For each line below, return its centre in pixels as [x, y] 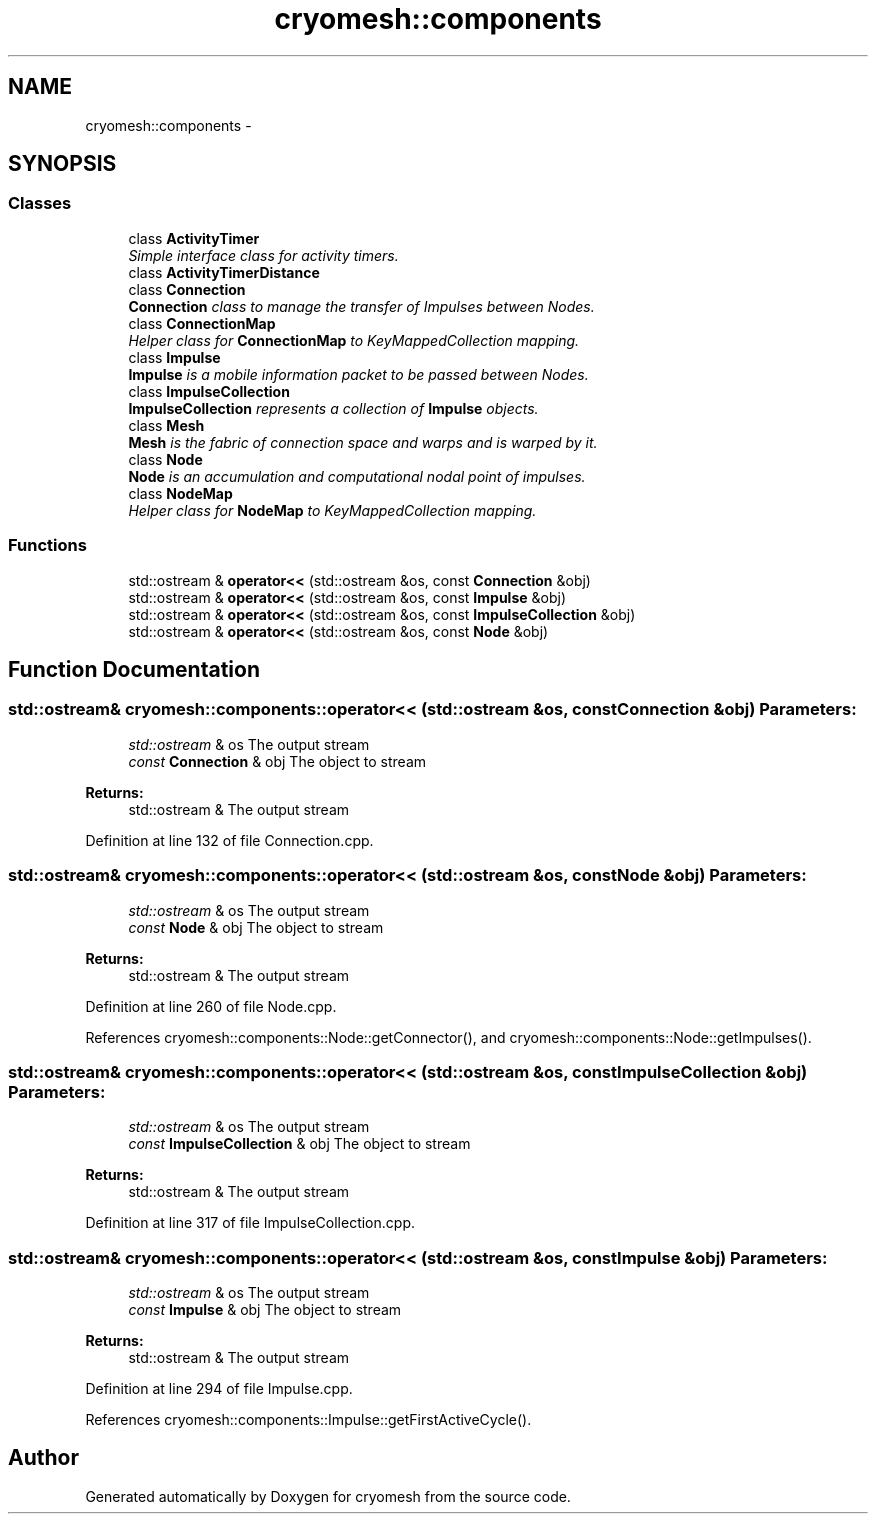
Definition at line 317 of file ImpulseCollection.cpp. [250, 1223]
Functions [47, 545]
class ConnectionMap [202, 323]
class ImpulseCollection [209, 391]
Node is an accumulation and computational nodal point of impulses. [357, 476]
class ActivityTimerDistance [224, 272]
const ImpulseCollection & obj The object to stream [299, 1144]
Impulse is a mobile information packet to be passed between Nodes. [358, 374]
